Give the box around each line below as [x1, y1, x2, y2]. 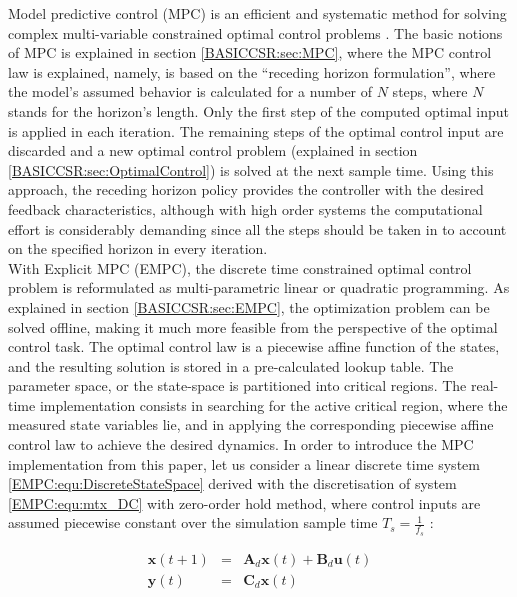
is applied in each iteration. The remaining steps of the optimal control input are [8, 120, 504, 141]
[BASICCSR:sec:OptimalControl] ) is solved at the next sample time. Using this [8, 159, 494, 180]
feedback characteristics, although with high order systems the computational [8, 198, 483, 219]
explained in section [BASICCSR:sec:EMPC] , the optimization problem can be [8, 296, 490, 317]
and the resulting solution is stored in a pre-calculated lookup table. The [8, 355, 454, 376]
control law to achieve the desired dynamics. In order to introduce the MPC [8, 434, 474, 455]
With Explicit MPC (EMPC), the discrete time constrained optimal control [8, 257, 472, 278]
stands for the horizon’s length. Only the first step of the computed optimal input [8, 100, 510, 121]
